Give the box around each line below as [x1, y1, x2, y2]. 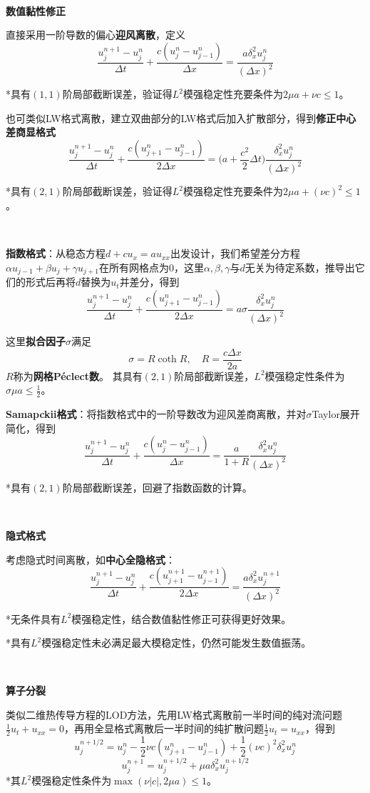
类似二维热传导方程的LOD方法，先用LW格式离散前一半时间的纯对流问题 [6, 707, 342, 722]
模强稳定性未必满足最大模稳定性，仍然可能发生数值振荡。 [41, 635, 312, 650]
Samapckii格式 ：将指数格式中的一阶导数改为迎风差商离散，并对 [6, 407, 307, 422]
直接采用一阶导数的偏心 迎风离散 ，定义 [6, 27, 185, 42]
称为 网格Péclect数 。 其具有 [13, 368, 143, 383]
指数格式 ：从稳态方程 [6, 246, 106, 261]
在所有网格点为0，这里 [98, 259, 204, 274]
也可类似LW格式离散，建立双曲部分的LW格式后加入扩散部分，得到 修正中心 [6, 110, 356, 125]
